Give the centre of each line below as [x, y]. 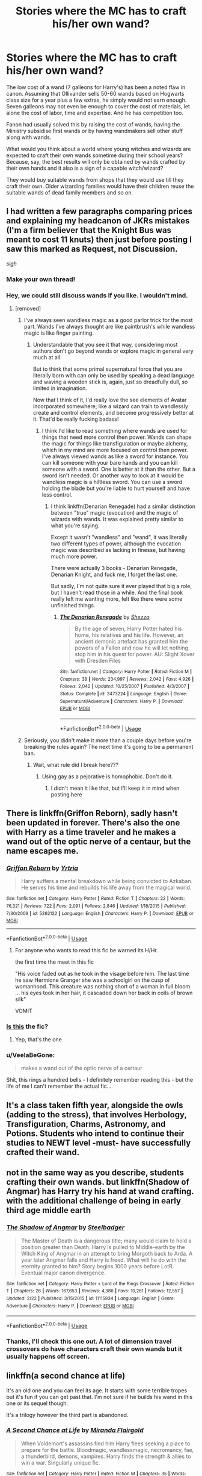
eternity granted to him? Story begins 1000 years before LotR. [97, 1266]
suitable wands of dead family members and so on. [70, 192]
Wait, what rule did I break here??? [76, 764]
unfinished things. [73, 605]
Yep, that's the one [38, 1040]
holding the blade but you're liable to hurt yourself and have [116, 488]
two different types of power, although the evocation [116, 544]
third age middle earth [49, 1210]
